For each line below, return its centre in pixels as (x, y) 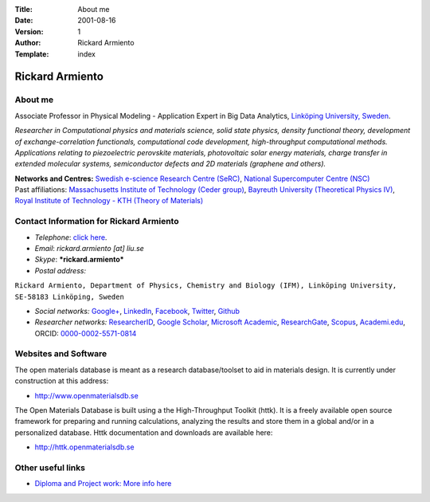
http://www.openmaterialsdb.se (86, 395)
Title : (24, 9)
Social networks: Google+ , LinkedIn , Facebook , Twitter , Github (137, 311)
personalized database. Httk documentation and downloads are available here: (144, 432)
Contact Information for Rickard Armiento (97, 222)
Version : (29, 31)
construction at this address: (62, 381)
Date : (24, 21)
